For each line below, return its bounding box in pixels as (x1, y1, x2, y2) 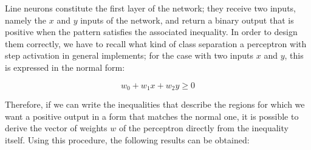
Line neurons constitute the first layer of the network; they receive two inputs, (5, 2, 296, 14)
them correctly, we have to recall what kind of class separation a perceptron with (5, 37, 307, 50)
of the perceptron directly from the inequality (118, 122, 289, 134)
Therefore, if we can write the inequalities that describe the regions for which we (5, 98, 305, 111)
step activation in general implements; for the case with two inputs (5, 49, 254, 62)
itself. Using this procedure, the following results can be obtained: (5, 133, 250, 146)
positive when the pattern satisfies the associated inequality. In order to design (5, 25, 298, 38)
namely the (5, 13, 47, 26)
